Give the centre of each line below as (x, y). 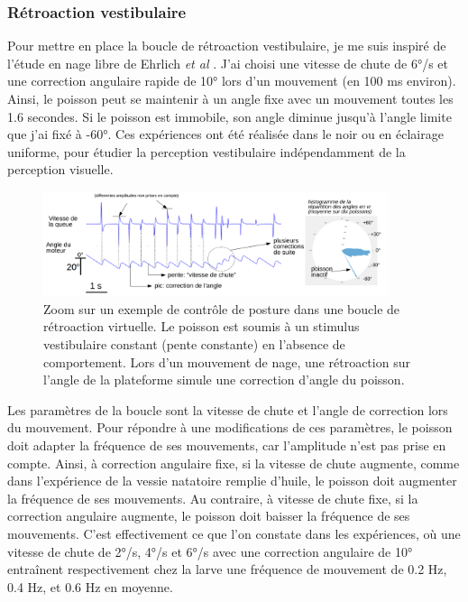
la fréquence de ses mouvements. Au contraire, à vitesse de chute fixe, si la (213, 498)
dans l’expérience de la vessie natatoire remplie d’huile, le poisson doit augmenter (232, 481)
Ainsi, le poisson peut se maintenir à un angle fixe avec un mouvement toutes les (230, 98)
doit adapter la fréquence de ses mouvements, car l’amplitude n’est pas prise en (227, 445)
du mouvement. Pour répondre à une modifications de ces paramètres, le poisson (230, 427)
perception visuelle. (60, 169)
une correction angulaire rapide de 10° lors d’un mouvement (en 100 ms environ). (232, 81)
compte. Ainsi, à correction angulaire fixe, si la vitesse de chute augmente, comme (234, 463)
